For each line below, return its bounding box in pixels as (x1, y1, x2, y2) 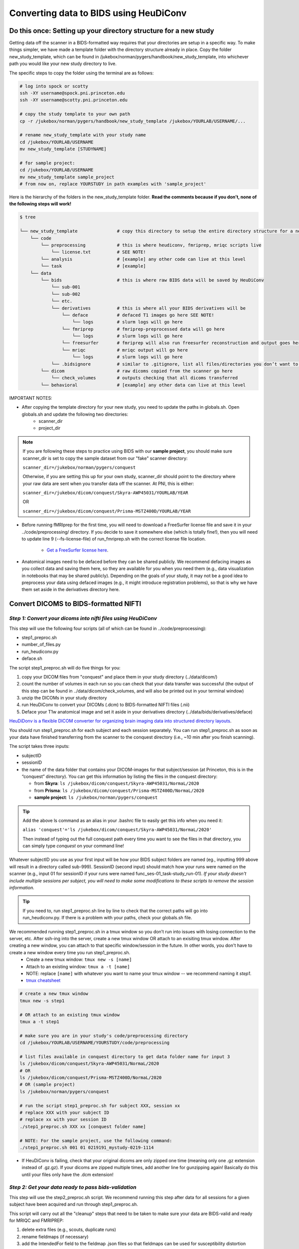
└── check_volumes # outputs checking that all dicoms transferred (51, 375, 238, 381)
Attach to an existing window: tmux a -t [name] (26, 963, 130, 969)
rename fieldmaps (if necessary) (21, 1234, 89, 1240)
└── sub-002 (51, 291, 81, 297)
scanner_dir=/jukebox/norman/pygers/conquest (22, 465, 136, 470)
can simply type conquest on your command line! (22, 843, 124, 849)
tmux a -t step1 (19, 1019, 60, 1024)
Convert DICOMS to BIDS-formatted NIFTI (9, 600, 142, 608)
